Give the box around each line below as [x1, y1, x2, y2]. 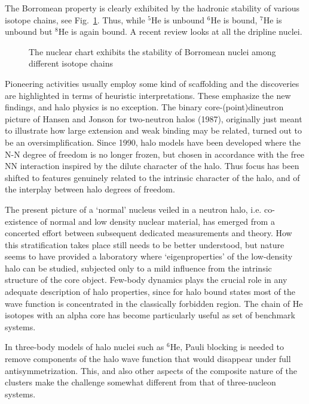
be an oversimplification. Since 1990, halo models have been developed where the [5, 135, 301, 148]
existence [5, 215, 38, 227]
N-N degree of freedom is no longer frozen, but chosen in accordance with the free [5, 147, 304, 160]
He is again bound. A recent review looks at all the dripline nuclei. [58, 25, 302, 38]
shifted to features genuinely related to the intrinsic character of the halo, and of [5, 171, 300, 183]
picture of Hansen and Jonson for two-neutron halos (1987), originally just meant [5, 112, 302, 125]
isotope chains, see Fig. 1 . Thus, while [5, 13, 145, 26]
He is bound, [210, 13, 258, 26]
